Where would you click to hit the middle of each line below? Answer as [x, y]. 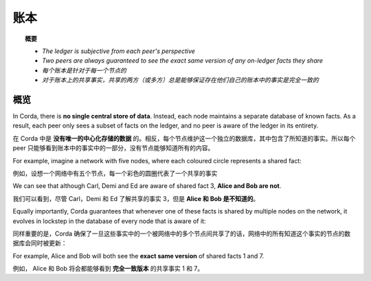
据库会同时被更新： [40, 243]
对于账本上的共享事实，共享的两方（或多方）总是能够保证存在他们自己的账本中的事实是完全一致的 [180, 80]
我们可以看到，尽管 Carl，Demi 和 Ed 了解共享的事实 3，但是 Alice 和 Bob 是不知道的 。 [136, 198]
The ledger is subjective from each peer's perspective [119, 51]
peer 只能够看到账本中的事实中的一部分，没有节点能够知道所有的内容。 [113, 148]
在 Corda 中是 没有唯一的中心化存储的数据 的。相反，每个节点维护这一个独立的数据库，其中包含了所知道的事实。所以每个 [184, 138]
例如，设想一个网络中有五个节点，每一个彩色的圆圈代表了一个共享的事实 [115, 173]
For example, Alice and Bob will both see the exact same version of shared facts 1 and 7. [138, 256]
